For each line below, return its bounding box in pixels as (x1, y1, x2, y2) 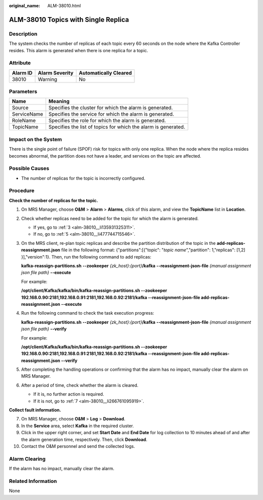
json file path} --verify (21, 326, 67, 332)
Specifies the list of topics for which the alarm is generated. (48, 123, 185, 130)
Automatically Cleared (78, 69, 132, 76)
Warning (38, 76, 57, 82)
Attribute (9, 60, 31, 66)
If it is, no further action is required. (33, 391, 104, 397)
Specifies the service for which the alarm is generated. (48, 111, 174, 118)
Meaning (48, 98, 70, 105)
